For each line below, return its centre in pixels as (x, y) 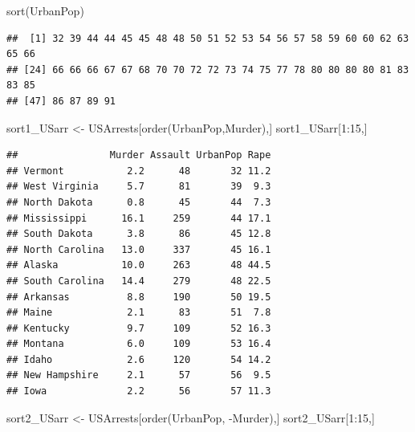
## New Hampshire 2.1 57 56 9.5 (139, 375)
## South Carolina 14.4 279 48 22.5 (139, 281)
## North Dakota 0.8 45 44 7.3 (139, 202)
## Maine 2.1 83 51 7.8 (139, 313)
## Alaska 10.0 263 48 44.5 (139, 265)
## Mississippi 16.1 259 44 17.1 (139, 218)
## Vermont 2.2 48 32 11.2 (139, 171)
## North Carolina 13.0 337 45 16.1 (139, 249)
